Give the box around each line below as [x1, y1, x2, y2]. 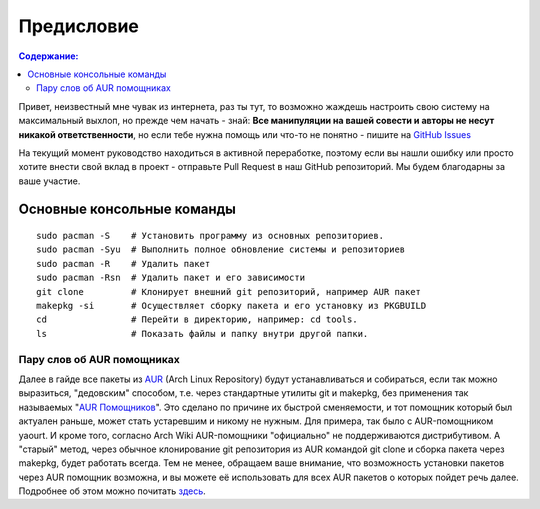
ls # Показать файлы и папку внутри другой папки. [36, 328, 369, 339]
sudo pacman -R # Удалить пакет [36, 258, 211, 269]
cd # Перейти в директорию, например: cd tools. [36, 314, 359, 325]
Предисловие [18, 15, 139, 37]
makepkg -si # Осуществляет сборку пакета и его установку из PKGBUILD [36, 300, 427, 312]
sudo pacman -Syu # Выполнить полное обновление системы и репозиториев [36, 244, 406, 255]
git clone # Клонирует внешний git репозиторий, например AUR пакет [36, 286, 422, 297]
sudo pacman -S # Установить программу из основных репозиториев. [36, 230, 385, 242]
